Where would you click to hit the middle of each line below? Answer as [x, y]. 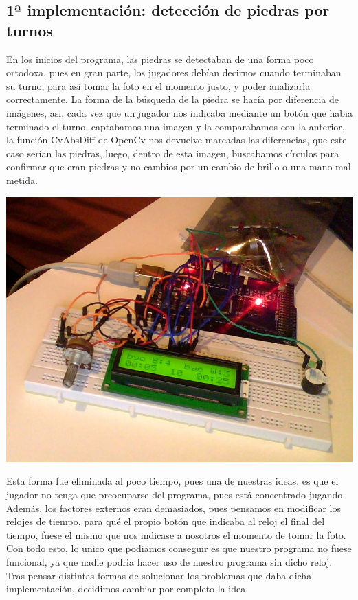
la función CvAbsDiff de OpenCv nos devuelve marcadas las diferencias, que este [177, 140]
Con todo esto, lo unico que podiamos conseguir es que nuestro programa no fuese [179, 548]
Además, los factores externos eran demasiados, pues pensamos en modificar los [174, 508]
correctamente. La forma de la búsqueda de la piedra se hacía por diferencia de [172, 99]
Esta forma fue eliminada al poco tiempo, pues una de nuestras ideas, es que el [172, 481]
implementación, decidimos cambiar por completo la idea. [127, 589]
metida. [22, 180]
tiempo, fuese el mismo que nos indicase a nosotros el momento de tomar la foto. [176, 534]
